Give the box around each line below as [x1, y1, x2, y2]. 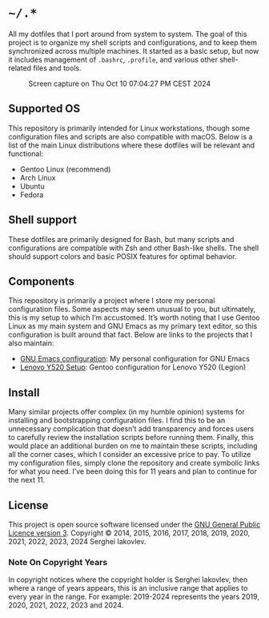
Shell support [8, 213, 78, 227]
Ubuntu [19, 181, 46, 191]
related [8, 63, 32, 73]
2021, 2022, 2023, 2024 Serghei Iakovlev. [8, 537, 147, 546]
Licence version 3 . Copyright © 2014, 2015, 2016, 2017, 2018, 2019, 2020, [8, 528, 251, 538]
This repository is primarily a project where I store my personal [8, 296, 215, 305]
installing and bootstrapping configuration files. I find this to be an [8, 415, 226, 426]
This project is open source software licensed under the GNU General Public [8, 519, 261, 529]
